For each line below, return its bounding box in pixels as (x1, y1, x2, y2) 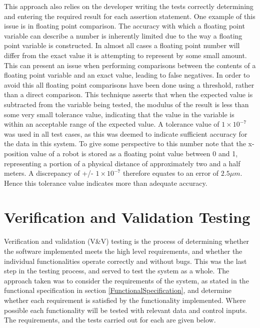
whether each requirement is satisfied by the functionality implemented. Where (4, 294, 246, 305)
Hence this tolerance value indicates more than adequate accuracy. (4, 177, 207, 188)
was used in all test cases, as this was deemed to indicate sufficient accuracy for (4, 128, 247, 139)
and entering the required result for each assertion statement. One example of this (4, 11, 255, 21)
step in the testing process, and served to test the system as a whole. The (4, 265, 229, 276)
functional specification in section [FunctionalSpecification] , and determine (4, 285, 232, 295)
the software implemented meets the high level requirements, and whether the (4, 246, 242, 256)
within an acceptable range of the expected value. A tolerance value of (4, 119, 219, 129)
